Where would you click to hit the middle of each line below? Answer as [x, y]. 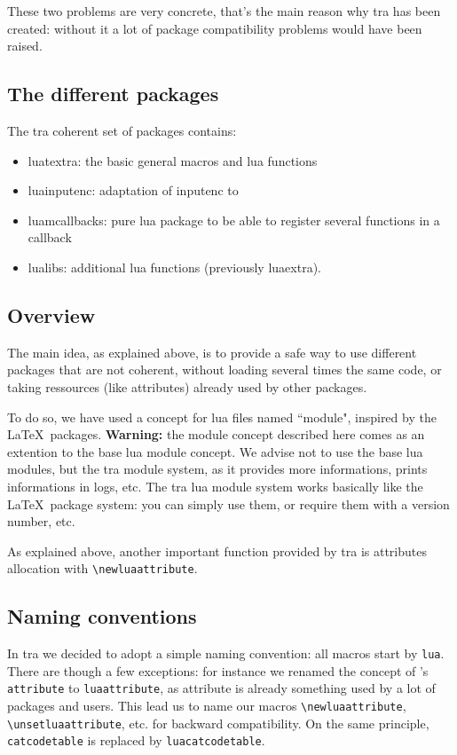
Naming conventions [102, 616]
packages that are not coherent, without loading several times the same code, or [225, 370]
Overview [51, 315]
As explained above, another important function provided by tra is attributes [217, 551]
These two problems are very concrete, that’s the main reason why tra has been [224, 11]
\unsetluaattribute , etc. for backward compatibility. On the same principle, [218, 723]
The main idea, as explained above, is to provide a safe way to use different [212, 352]
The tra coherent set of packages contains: [122, 130]
